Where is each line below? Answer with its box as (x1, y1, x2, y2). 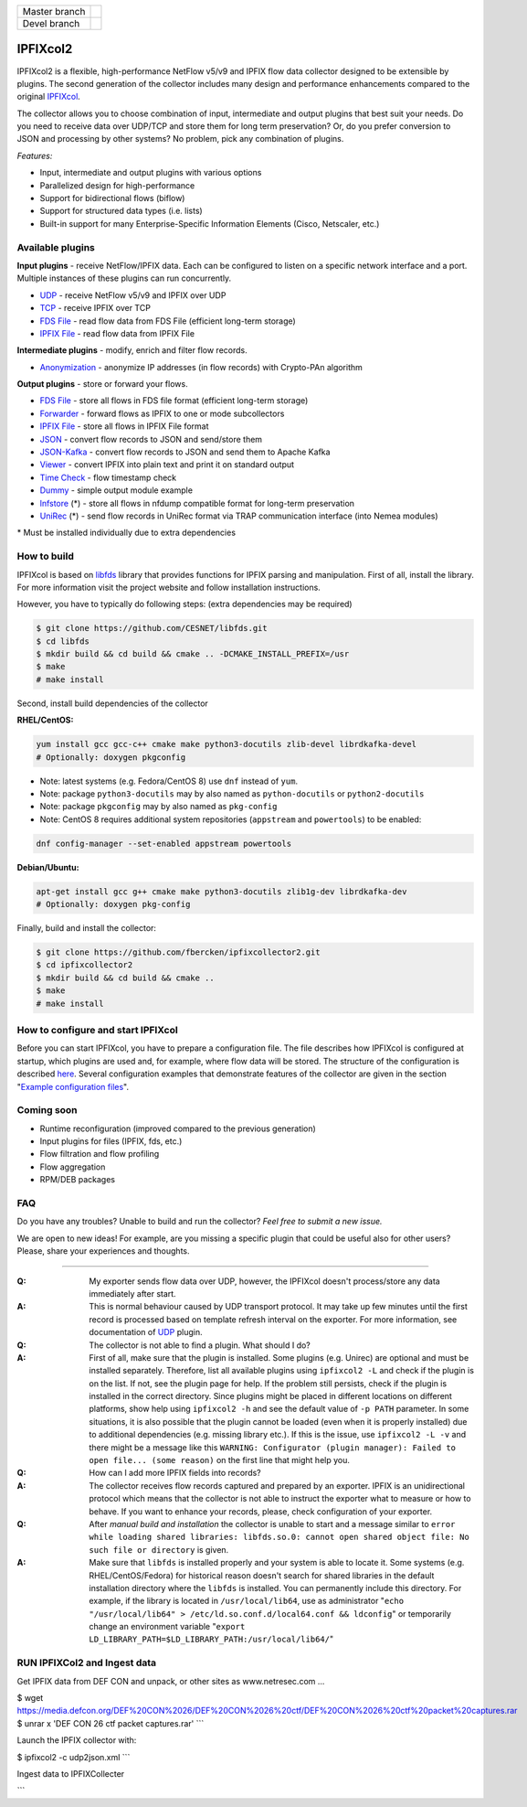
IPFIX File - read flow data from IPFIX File (39, 327, 195, 338)
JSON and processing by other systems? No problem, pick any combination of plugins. (16, 134, 344, 144)
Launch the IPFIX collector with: (16, 1735, 137, 1746)
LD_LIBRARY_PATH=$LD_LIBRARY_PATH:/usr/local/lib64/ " (89, 1633, 333, 1645)
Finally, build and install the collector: (16, 923, 157, 934)
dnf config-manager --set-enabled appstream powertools (36, 838, 292, 849)
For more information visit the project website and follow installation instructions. (16, 582, 321, 593)
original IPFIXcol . (16, 91, 81, 102)
